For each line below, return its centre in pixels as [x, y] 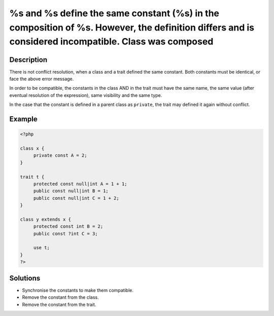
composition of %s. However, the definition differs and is [132, 27]
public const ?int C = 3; [66, 234]
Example [23, 119]
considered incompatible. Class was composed [111, 42]
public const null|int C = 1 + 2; [76, 198]
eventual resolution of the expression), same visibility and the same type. [86, 95]
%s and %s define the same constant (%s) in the [114, 13]
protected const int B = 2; [68, 226]
